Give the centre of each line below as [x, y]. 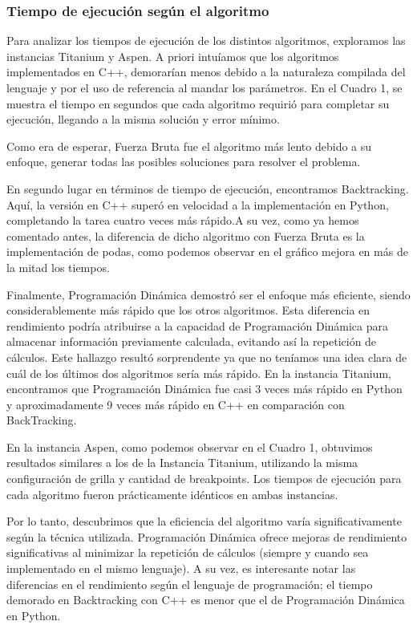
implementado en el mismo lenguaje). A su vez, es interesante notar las [181, 568]
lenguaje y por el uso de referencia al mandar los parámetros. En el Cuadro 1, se [204, 87]
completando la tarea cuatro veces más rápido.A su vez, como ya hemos [183, 220]
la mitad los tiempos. [58, 267]
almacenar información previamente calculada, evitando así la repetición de [192, 341]
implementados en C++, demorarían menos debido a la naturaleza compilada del [206, 72]
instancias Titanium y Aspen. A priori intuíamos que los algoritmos [173, 56]
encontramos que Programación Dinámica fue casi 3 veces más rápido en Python [204, 389]
